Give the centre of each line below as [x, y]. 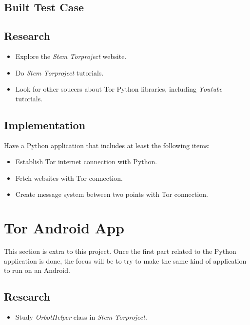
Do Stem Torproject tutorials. [59, 72]
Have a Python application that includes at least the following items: [107, 145]
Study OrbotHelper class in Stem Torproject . [81, 317]
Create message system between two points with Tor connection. [112, 194]
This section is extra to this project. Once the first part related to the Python [120, 251]
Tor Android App [64, 228]
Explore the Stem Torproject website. [71, 56]
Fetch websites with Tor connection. [69, 178]
